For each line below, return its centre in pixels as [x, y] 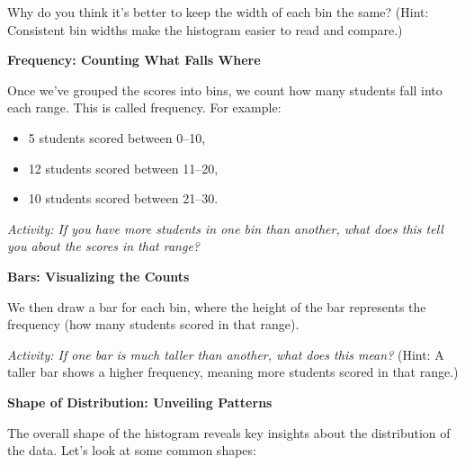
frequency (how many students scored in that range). [153, 324]
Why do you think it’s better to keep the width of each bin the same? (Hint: [218, 12]
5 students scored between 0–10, [117, 137]
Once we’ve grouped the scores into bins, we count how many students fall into [225, 89]
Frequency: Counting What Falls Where [134, 60]
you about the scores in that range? [103, 246]
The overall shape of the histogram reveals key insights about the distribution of [229, 432]
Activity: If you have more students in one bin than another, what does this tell [225, 228]
